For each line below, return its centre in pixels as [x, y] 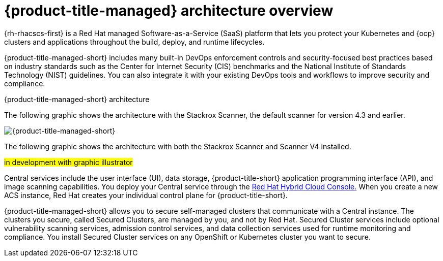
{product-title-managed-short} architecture [77, 99]
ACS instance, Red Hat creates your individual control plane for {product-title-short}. [146, 195]
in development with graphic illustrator [68, 162]
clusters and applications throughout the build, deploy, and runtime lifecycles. [134, 42]
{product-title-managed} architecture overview [169, 11]
